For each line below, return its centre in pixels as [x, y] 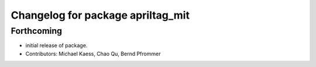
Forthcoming [37, 31]
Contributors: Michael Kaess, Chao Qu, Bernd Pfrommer [93, 54]
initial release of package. [56, 45]
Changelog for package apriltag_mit [100, 15]
